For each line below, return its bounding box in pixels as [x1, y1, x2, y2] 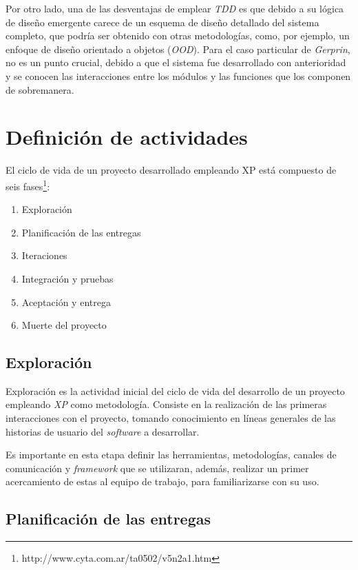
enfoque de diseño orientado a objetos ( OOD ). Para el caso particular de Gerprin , [6, 41, 350, 56]
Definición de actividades [6, 123, 248, 151]
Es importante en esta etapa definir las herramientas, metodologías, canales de [6, 447, 337, 462]
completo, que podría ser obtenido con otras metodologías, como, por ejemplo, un [6, 28, 350, 43]
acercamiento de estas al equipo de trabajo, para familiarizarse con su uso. [6, 474, 319, 489]
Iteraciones [21, 248, 67, 263]
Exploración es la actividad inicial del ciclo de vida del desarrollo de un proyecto [6, 383, 345, 398]
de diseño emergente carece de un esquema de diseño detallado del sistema [6, 14, 319, 29]
